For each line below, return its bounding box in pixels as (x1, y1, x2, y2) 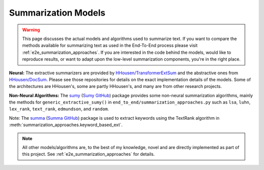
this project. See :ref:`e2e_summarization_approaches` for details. (22, 151, 155, 157)
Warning (22, 27, 40, 33)
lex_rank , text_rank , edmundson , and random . (9, 106, 110, 112)
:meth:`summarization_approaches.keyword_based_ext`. (9, 122, 123, 128)
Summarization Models (9, 7, 106, 18)
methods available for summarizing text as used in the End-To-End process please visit (22, 42, 198, 48)
